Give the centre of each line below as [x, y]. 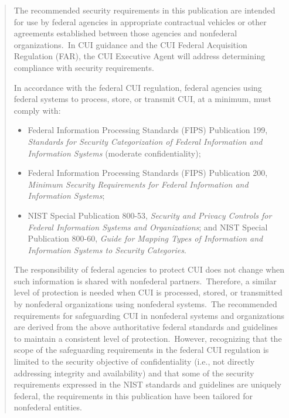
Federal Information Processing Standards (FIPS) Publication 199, [148, 130]
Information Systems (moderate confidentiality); [114, 153]
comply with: [37, 110]
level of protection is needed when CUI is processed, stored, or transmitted [148, 292]
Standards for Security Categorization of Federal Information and [145, 141]
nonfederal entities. [48, 407]
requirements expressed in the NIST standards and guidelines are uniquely [147, 384]
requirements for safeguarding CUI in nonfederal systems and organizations [149, 315]
